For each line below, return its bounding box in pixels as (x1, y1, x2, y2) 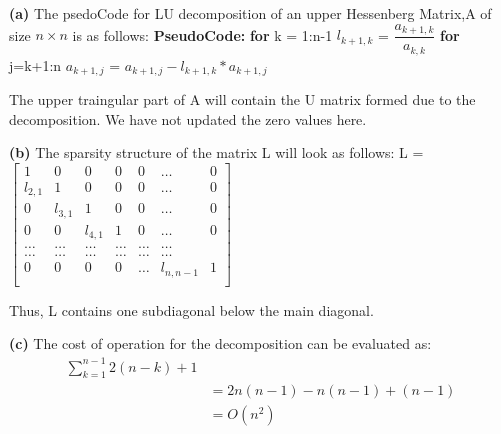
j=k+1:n (9, 54, 62, 75)
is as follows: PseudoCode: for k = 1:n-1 (72, 24, 333, 45)
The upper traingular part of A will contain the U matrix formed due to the (9, 88, 476, 109)
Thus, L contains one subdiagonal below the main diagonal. (9, 299, 374, 320)
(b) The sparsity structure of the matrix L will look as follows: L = (9, 142, 424, 163)
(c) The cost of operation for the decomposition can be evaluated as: (9, 333, 432, 354)
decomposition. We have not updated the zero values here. (9, 108, 367, 129)
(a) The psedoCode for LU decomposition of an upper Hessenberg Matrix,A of (9, 3, 492, 23)
